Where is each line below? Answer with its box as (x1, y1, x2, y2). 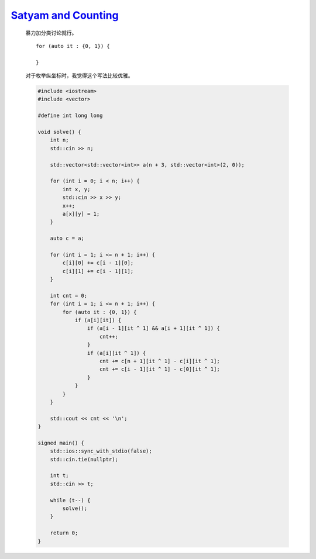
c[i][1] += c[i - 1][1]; (62, 268, 134, 274)
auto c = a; (50, 235, 85, 242)
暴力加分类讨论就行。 (25, 29, 77, 36)
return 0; (50, 530, 78, 536)
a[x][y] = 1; (62, 211, 100, 217)
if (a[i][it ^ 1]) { (87, 350, 146, 356)
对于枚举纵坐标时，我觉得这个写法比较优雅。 (25, 72, 133, 79)
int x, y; (62, 186, 91, 192)
